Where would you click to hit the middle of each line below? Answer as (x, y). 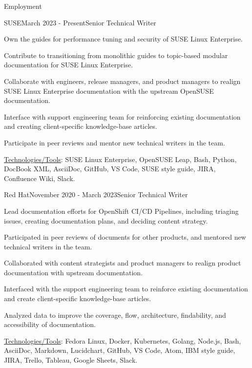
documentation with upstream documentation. (73, 272)
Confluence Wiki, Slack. (40, 178)
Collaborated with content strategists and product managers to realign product (123, 263)
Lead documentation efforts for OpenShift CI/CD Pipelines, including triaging (121, 211)
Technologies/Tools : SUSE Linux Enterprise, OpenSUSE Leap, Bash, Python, (120, 159)
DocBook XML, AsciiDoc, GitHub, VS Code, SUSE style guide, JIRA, (110, 169)
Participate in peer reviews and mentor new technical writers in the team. (115, 142)
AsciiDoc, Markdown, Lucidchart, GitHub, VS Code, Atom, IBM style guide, (120, 350)
